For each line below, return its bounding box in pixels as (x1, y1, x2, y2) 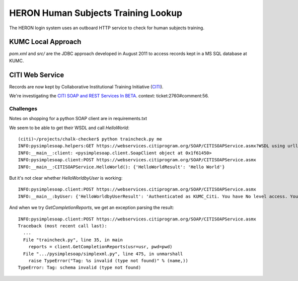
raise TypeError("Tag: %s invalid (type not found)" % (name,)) (28, 258, 188, 263)
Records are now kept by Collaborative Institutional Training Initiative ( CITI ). (9, 83, 164, 89)
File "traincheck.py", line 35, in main (23, 237, 123, 243)
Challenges (9, 105, 37, 112)
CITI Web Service (9, 70, 65, 79)
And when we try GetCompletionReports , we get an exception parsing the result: (9, 205, 174, 211)
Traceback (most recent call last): (18, 223, 107, 228)
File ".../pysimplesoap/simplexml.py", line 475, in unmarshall (23, 251, 183, 257)
